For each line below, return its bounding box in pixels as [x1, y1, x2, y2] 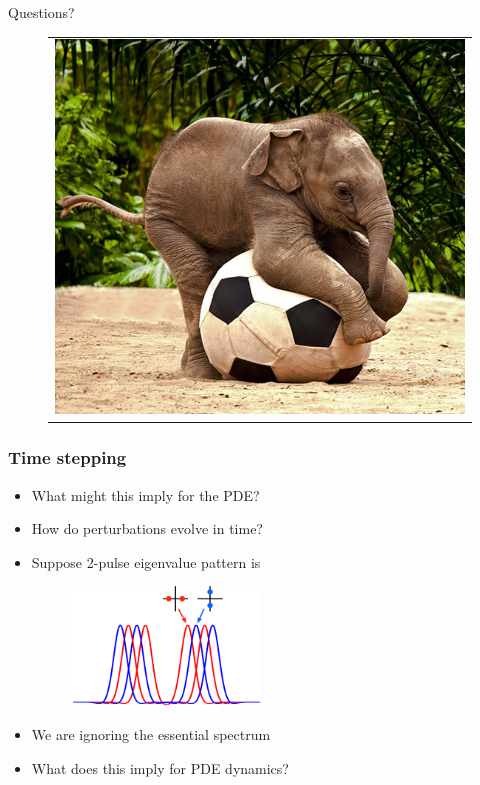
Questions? [8, 2, 75, 22]
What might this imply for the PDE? [31, 484, 260, 505]
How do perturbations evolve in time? [31, 518, 263, 539]
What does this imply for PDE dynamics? [31, 757, 289, 778]
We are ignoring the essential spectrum [31, 724, 271, 744]
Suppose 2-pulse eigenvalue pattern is [31, 551, 261, 572]
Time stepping [8, 445, 127, 470]
